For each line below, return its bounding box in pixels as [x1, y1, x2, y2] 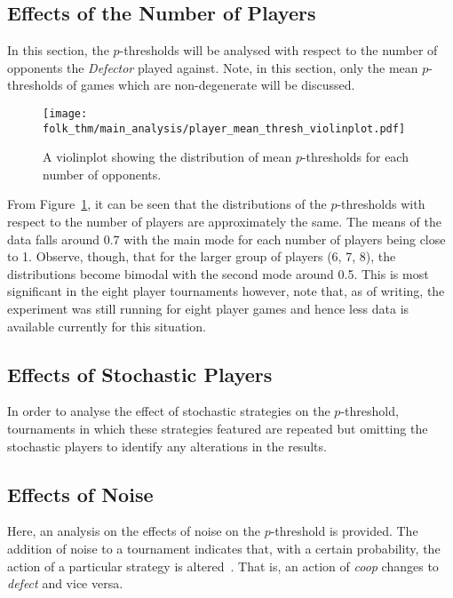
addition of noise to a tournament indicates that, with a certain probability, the [7, 539, 441, 558]
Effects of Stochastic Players [7, 360, 273, 387]
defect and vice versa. [7, 574, 123, 593]
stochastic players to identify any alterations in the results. [7, 436, 327, 455]
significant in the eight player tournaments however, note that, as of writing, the [7, 282, 445, 300]
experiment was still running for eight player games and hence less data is [7, 299, 409, 318]
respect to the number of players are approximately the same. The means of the [7, 212, 441, 231]
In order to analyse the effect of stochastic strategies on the [7, 402, 330, 420]
